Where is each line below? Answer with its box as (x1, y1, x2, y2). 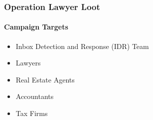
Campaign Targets (4, 21, 68, 32)
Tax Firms (15, 108, 48, 118)
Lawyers (15, 57, 41, 68)
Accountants (15, 91, 54, 101)
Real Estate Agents (15, 74, 75, 84)
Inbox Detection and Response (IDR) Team (15, 40, 149, 51)
